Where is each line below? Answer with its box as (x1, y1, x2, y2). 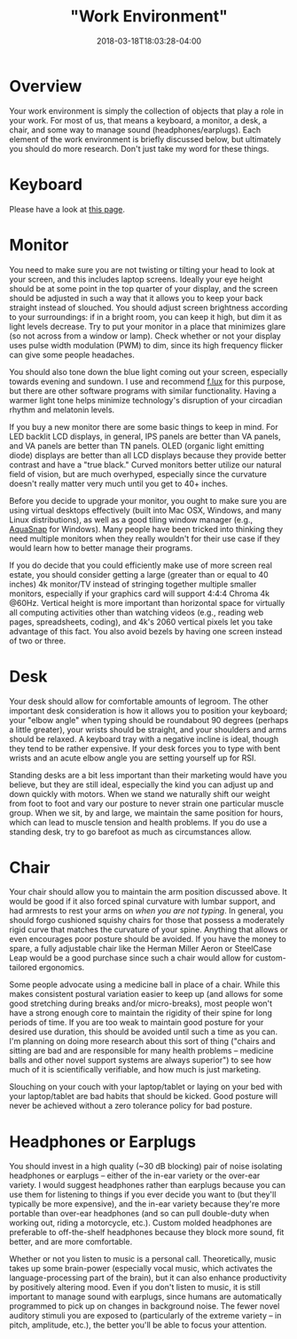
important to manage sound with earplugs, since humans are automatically (9, 1291, 282, 1303)
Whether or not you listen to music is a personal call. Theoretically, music (9, 1254, 277, 1264)
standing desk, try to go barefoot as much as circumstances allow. (9, 826, 253, 837)
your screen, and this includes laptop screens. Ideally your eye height (9, 274, 263, 284)
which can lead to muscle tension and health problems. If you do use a (9, 817, 268, 827)
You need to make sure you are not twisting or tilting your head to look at (9, 264, 275, 275)
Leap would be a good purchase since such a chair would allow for (9, 952, 254, 963)
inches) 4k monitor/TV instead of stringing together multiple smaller (9, 578, 257, 589)
